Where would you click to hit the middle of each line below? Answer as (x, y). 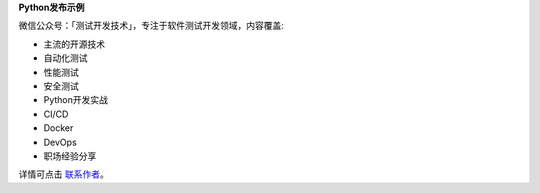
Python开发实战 (76, 100)
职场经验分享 (70, 156)
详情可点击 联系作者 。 (63, 174)
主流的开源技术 (74, 44)
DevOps (60, 142)
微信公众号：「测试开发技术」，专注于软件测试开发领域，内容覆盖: (151, 26)
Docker (58, 128)
